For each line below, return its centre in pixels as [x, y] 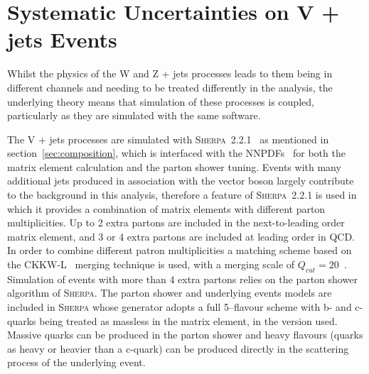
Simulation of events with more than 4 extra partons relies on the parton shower [182, 279]
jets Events [62, 39]
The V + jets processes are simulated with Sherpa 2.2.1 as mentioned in [168, 139]
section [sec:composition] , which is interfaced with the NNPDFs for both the [176, 153]
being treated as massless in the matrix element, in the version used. [188, 320]
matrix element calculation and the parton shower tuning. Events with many [174, 166]
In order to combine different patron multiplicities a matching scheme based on [180, 250]
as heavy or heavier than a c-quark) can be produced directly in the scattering [178, 348]
